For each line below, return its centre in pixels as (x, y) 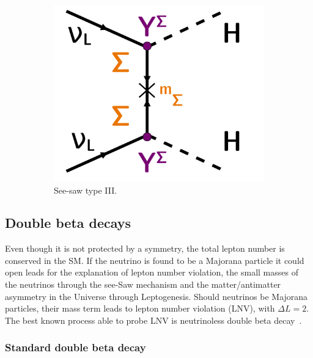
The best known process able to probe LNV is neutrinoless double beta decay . (153, 320)
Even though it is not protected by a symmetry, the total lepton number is (145, 248)
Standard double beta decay (75, 347)
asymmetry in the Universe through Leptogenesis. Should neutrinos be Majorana (156, 296)
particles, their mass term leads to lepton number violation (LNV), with (140, 308)
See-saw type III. (86, 190)
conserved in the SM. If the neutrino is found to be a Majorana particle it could (155, 260)
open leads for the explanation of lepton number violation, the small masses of (152, 272)
